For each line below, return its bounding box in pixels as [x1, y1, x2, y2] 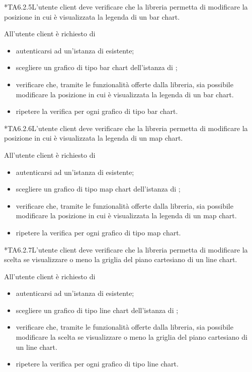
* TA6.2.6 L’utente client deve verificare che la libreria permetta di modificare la [4, 122, 248, 133]
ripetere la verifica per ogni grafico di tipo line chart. [16, 358, 179, 369]
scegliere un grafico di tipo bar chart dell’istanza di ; [16, 62, 178, 73]
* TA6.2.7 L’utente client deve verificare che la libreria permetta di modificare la [4, 244, 248, 255]
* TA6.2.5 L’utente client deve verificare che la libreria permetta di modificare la [4, 2, 248, 12]
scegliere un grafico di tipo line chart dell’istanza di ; [16, 304, 179, 315]
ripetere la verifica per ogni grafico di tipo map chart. [16, 227, 181, 237]
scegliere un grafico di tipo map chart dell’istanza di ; [16, 183, 181, 194]
